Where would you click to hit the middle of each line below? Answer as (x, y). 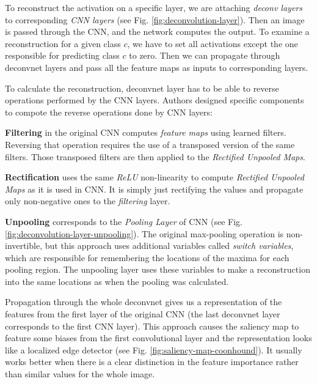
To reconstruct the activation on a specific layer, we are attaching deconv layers (154, 7)
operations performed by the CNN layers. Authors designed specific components (155, 100)
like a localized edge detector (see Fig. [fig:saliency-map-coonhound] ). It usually (154, 349)
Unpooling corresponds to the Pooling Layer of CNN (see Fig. (124, 221)
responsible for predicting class (62, 55)
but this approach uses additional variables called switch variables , (169, 246)
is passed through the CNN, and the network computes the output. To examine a (157, 31)
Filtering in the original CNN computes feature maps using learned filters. (146, 132)
